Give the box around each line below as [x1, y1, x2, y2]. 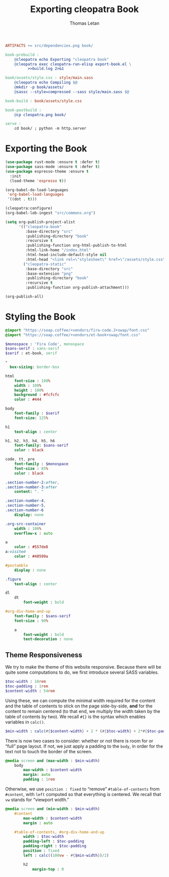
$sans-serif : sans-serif [5, 346, 59, 351]
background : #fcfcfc [14, 392, 59, 397]
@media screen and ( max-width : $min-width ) [5, 758, 100, 763]
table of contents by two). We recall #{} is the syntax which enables [5, 713, 146, 720]
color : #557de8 [14, 544, 49, 549]
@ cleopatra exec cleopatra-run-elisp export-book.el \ [14, 61, 132, 66]
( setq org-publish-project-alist [5, 219, 75, 224]
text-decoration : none [23, 636, 73, 642]
